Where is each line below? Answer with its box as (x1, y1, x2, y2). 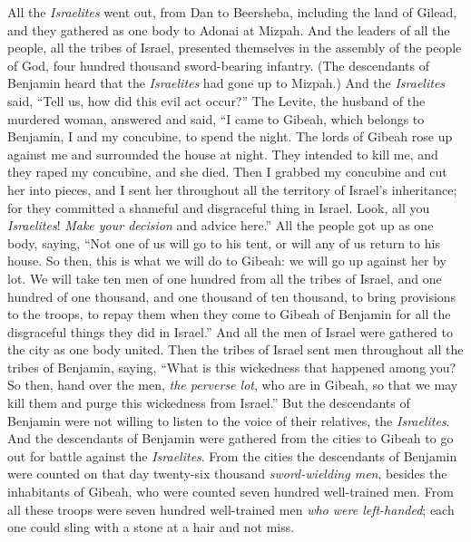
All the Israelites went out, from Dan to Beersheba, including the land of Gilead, (7, 3, 457, 21)
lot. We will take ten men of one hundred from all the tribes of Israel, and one (7, 268, 442, 287)
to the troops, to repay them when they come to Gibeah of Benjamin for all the (7, 305, 451, 324)
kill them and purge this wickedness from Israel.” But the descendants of (7, 393, 410, 412)
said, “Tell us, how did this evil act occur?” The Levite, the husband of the (7, 91, 426, 110)
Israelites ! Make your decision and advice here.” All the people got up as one (7, 216, 434, 235)
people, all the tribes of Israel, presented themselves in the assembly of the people (7, 38, 462, 57)
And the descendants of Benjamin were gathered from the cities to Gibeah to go (7, 429, 454, 448)
